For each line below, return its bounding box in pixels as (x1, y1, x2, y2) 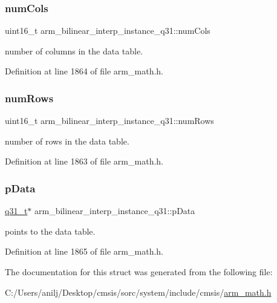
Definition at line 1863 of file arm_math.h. (5, 155, 163, 168)
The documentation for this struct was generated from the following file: (5, 266, 273, 278)
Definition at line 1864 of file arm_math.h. (5, 65, 163, 77)
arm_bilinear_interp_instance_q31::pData (34, 204, 195, 217)
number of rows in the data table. (5, 134, 129, 147)
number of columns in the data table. (5, 44, 143, 57)
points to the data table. (5, 224, 96, 237)
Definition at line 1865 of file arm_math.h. (5, 245, 163, 258)
